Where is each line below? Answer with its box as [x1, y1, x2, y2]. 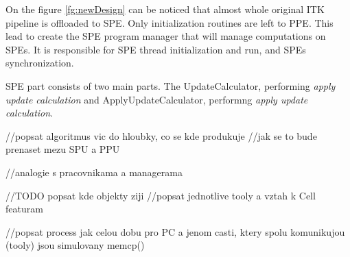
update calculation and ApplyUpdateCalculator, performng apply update [5, 92, 308, 106]
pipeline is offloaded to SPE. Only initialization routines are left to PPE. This [5, 15, 334, 29]
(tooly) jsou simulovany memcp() [5, 238, 145, 252]
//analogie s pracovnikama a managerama [5, 164, 183, 179]
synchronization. [5, 56, 74, 70]
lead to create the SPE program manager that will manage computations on [5, 29, 326, 43]
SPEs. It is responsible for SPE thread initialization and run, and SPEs [5, 42, 306, 56]
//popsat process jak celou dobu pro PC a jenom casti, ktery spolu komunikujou [5, 224, 345, 238]
